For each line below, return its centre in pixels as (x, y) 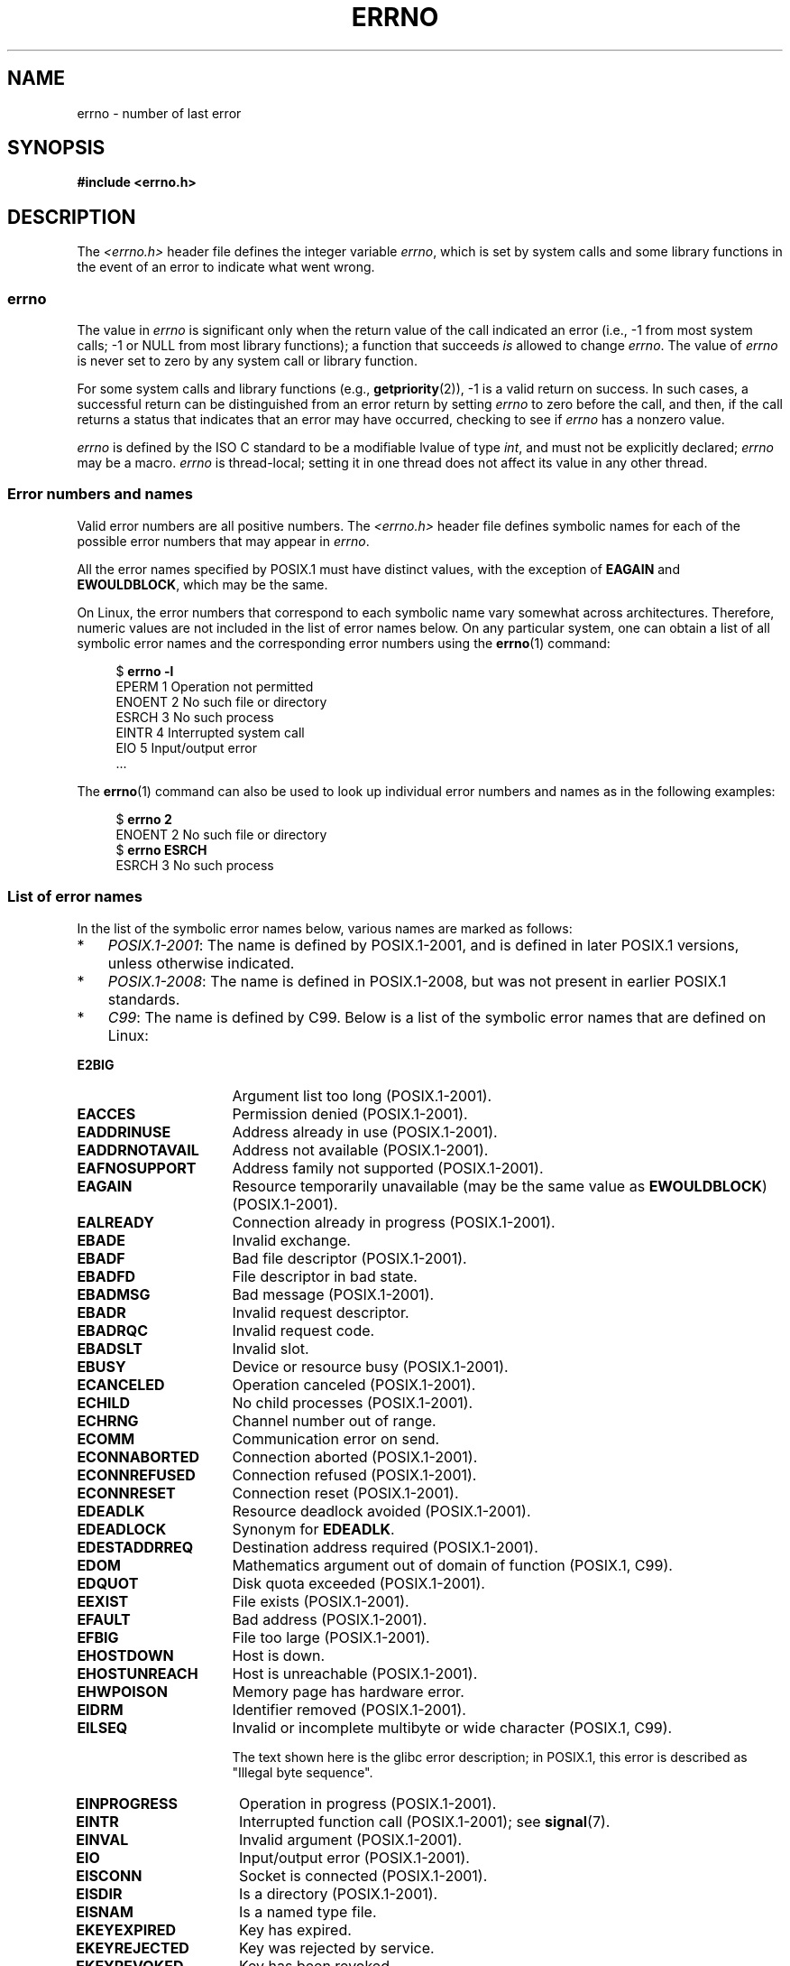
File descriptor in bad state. (325, 1276)
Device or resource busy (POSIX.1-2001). (370, 1366)
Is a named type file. (308, 1911)
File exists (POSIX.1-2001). (321, 1601)
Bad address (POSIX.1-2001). (330, 1619)
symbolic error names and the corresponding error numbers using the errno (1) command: (344, 643)
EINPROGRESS (127, 1803)
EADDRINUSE (124, 1131)
